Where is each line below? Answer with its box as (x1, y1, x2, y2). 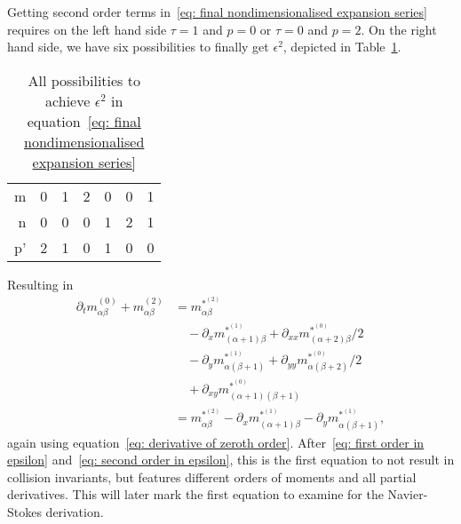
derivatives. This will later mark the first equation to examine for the (7, 485, 384, 504)
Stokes (7, 502, 42, 520)
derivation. (45, 502, 104, 520)
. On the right (361, 20, 437, 38)
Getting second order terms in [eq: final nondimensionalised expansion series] (7, 3, 427, 20)
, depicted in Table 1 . (282, 37, 401, 56)
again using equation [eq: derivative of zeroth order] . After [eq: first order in (7, 433, 425, 451)
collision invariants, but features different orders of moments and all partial (7, 467, 417, 486)
